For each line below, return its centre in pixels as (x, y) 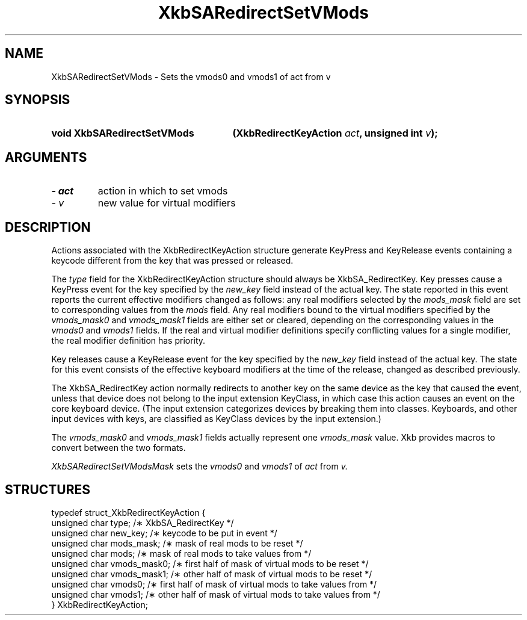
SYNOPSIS (38, 100)
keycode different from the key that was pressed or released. (172, 261)
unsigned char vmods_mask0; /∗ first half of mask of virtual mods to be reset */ (210, 563)
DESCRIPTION (48, 227)
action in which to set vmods (163, 191)
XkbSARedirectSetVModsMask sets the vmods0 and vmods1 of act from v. (199, 467)
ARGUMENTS (46, 157)
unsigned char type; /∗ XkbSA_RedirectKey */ (143, 522)
